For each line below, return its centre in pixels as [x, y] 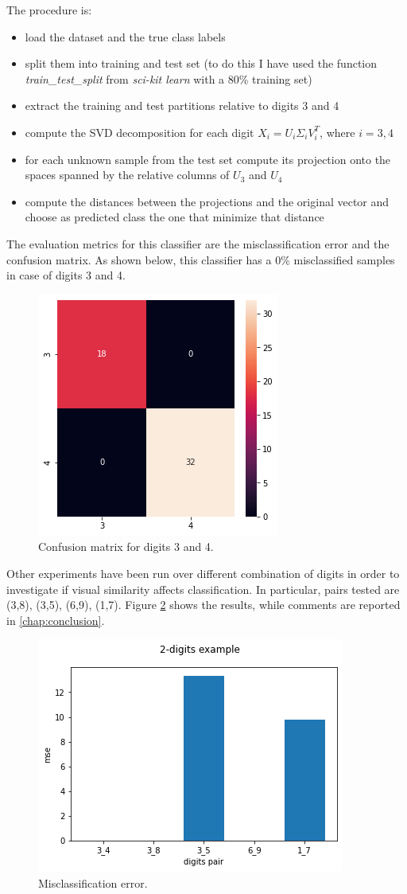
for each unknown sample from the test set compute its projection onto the [208, 159]
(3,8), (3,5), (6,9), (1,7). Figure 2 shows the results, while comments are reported [203, 605]
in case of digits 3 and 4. [66, 275]
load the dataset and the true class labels [125, 36]
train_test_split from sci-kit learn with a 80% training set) [169, 78]
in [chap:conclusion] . [56, 620]
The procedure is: [49, 10]
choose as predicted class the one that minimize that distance [174, 217]
